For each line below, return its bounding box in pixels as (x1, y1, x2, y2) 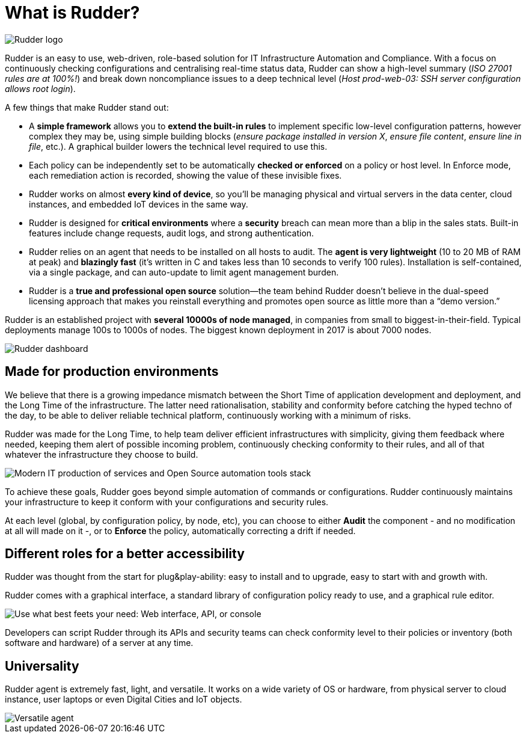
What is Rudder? (5, 2, 140, 23)
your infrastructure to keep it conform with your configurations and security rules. (5, 496, 329, 507)
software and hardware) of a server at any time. (5, 638, 194, 648)
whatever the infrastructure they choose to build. (5, 449, 198, 460)
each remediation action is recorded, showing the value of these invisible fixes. (29, 170, 342, 180)
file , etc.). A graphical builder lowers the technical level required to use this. (29, 141, 328, 152)
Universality (5, 658, 79, 674)
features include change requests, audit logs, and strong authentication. (29, 227, 314, 238)
